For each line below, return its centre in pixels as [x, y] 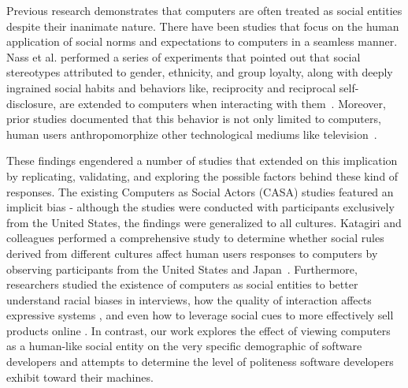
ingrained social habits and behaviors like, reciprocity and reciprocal [171, 87]
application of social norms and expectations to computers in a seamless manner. [202, 41]
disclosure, [32, 103]
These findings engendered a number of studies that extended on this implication [202, 160]
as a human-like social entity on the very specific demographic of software [184, 346]
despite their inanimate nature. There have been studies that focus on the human [203, 26]
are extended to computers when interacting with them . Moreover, [223, 103]
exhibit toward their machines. [80, 377]
